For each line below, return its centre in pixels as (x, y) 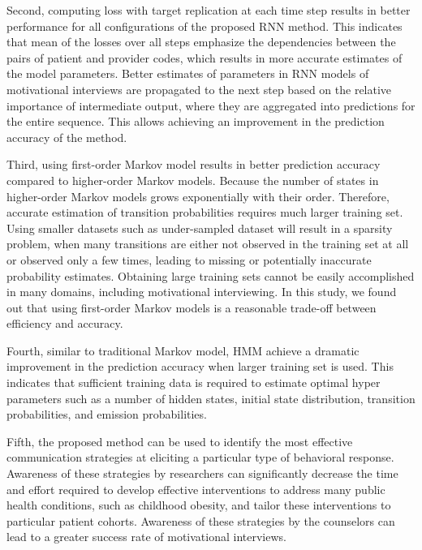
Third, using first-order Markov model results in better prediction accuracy (194, 164)
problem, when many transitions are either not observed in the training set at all (208, 244)
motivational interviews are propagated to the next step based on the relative (199, 89)
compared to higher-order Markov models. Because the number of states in (193, 180)
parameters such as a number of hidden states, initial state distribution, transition (211, 398)
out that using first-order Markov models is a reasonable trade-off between (192, 307)
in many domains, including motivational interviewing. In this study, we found (202, 292)
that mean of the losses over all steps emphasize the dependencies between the (201, 42)
